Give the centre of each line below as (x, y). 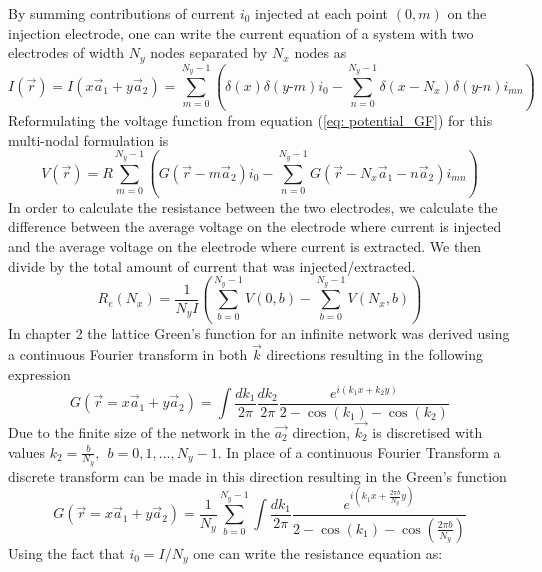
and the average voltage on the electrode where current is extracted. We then (245, 245)
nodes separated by (209, 52)
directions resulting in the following (374, 354)
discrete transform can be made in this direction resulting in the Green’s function (257, 475)
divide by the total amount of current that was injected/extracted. (212, 265)
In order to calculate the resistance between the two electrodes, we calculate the (253, 206)
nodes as (320, 52)
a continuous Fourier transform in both (128, 354)
